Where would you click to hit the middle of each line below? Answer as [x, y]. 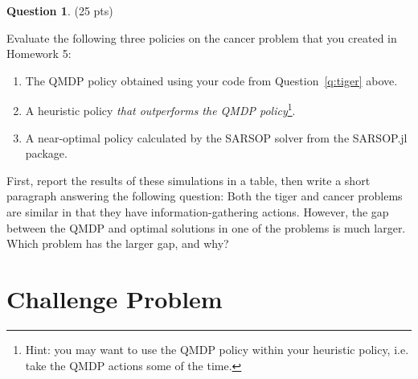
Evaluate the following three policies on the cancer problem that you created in [202, 37]
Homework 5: [39, 54]
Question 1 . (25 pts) [60, 10]
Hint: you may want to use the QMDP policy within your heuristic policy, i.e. [217, 349]
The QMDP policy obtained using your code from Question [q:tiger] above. [211, 80]
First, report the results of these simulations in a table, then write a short [189, 180]
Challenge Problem [115, 298]
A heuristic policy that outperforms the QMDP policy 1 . [160, 109]
